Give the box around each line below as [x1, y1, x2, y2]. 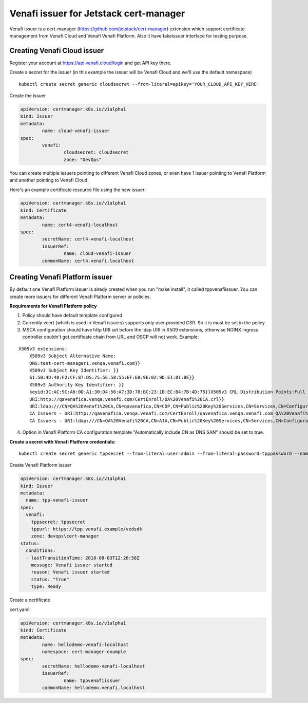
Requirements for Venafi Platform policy [9, 303, 97, 309]
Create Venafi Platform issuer [9, 462, 72, 468]
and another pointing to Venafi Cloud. [9, 177, 89, 183]
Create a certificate [9, 597, 51, 603]
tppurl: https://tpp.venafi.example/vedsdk [31, 526, 142, 532]
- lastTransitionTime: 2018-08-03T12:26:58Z [26, 555, 140, 561]
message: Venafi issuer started [31, 562, 113, 568]
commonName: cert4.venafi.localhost [42, 257, 134, 264]
